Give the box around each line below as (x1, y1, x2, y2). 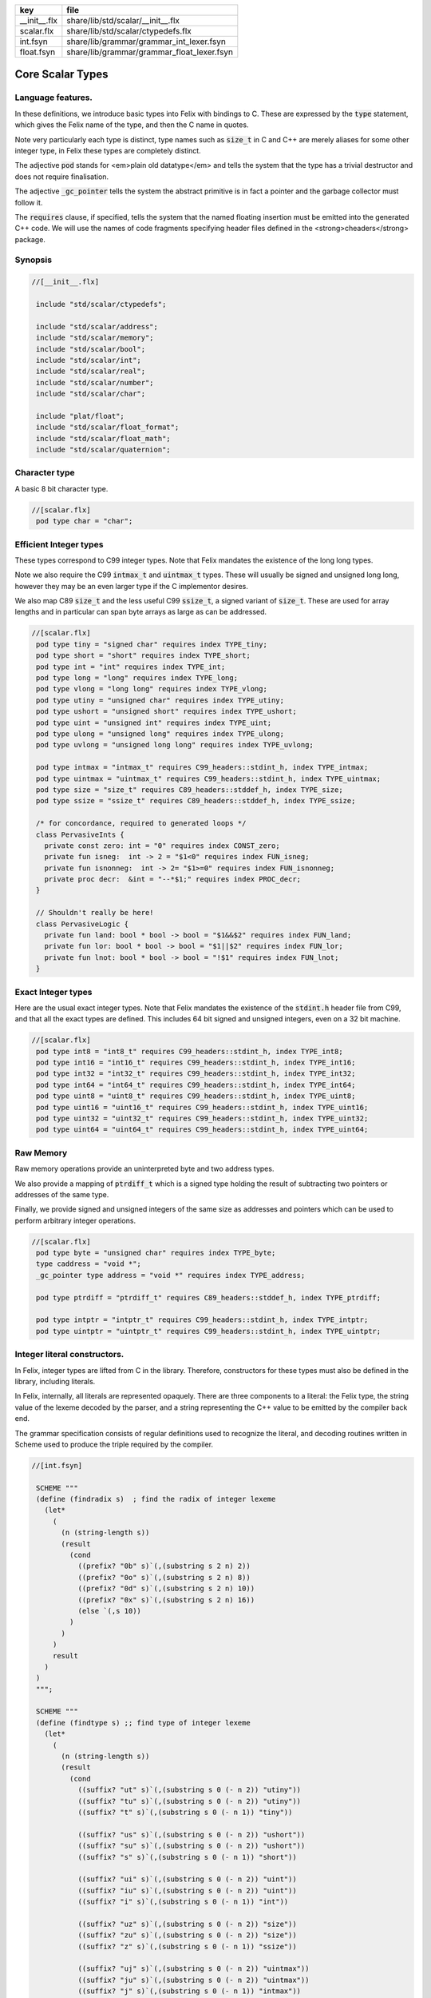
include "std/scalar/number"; (36, 378, 155, 387)
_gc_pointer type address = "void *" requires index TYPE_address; (36, 1271, 306, 1280)
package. (14, 234, 45, 244)
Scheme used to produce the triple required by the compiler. (14, 1439, 214, 1449)
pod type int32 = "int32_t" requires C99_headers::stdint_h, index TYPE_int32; (36, 1069, 356, 1078)
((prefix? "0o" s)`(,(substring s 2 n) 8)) (77, 1573, 251, 1582)
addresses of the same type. (14, 1189, 109, 1199)
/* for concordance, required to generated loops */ (36, 819, 247, 828)
